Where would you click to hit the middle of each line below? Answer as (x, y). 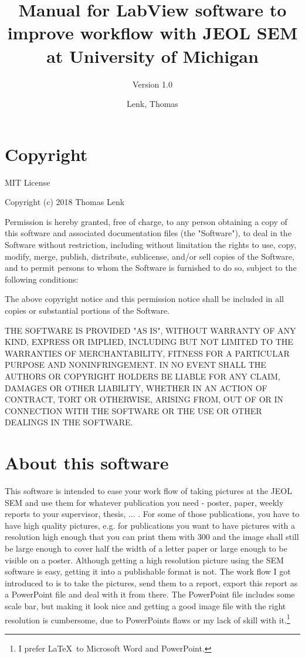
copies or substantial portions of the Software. (87, 310)
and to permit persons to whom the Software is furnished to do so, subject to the (151, 268)
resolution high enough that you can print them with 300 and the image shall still (152, 537)
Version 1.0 (152, 84)
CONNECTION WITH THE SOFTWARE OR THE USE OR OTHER (133, 410)
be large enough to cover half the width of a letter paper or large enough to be (146, 548)
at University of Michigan (152, 56)
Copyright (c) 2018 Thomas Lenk (65, 202)
